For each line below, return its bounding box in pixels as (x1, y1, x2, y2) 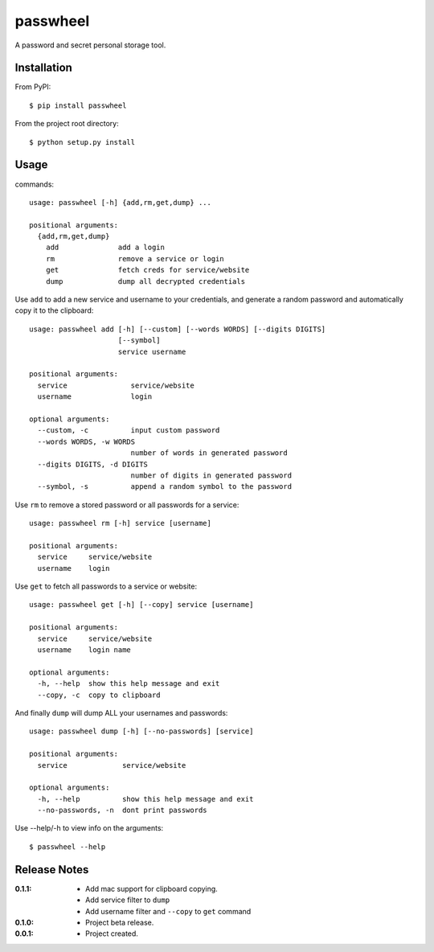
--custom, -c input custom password (37, 426, 220, 435)
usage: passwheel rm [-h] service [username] (29, 519, 212, 528)
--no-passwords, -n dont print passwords (37, 806, 208, 815)
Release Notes (14, 863, 89, 876)
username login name (37, 645, 132, 654)
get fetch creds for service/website (45, 265, 250, 275)
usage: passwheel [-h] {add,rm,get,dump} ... (29, 198, 212, 207)
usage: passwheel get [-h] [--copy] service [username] (29, 600, 254, 609)
